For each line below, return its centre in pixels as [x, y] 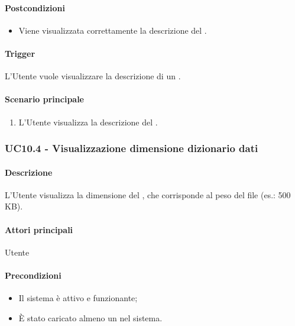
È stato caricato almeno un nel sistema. [90, 317]
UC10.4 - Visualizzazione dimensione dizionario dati [132, 148]
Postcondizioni [35, 7]
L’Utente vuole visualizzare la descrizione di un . [93, 76]
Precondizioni [33, 275]
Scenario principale [44, 99]
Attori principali [39, 229]
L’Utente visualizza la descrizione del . [88, 122]
